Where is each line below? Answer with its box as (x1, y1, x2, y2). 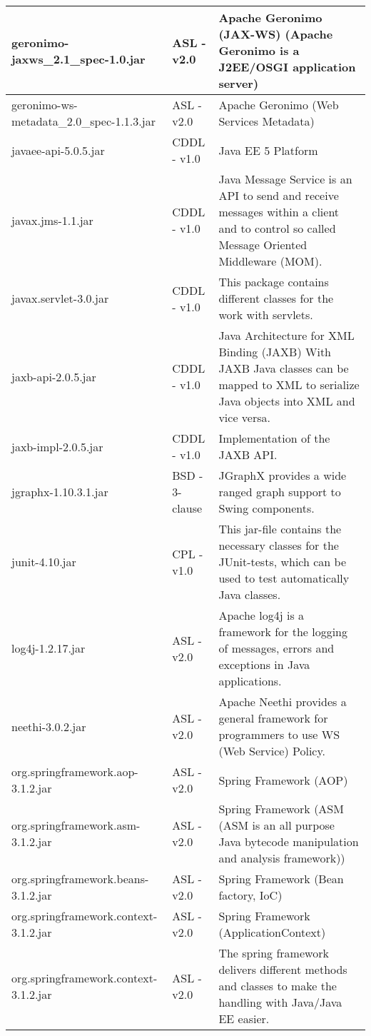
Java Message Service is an (218, 171, 352, 187)
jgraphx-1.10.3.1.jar (11, 483, 108, 500)
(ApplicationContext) (218, 924, 326, 940)
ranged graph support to (218, 483, 341, 500)
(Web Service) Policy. (218, 743, 326, 759)
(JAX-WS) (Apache (218, 26, 333, 42)
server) (218, 75, 259, 91)
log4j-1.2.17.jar (11, 640, 86, 656)
